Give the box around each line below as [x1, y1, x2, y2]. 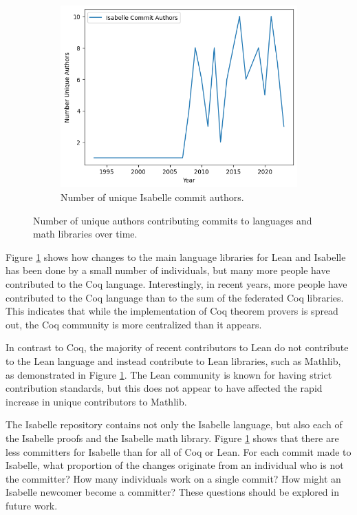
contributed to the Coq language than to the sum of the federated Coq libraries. [6, 290, 344, 304]
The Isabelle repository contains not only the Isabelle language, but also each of [6, 417, 343, 432]
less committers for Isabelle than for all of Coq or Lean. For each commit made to [6, 444, 351, 459]
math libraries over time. [33, 227, 138, 241]
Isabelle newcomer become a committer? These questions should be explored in [6, 485, 339, 499]
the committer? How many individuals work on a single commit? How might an [6, 471, 341, 485]
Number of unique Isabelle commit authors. [61, 190, 244, 204]
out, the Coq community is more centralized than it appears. [6, 317, 262, 331]
